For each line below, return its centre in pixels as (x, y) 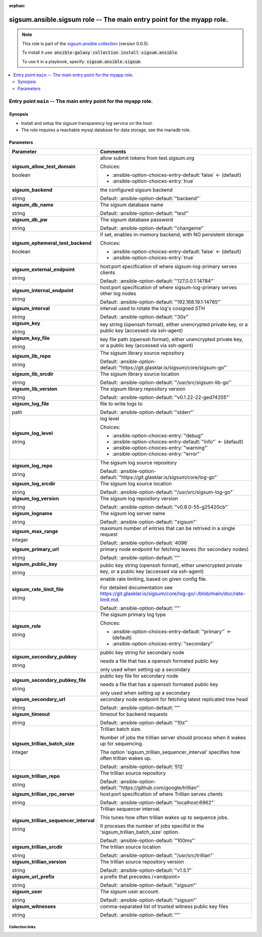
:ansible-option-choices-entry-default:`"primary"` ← (172, 632)
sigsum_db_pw (30, 220)
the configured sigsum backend (136, 190)
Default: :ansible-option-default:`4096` (145, 543)
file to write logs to (121, 404)
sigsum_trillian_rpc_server (43, 794)
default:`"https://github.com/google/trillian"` (150, 788)
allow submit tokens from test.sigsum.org (147, 158)
